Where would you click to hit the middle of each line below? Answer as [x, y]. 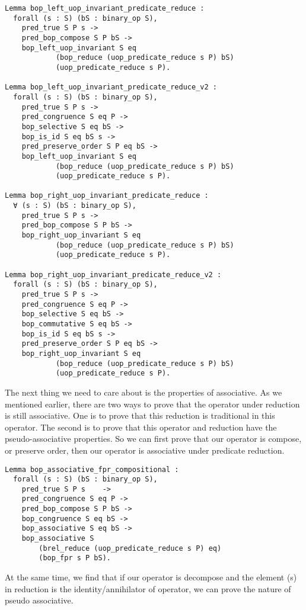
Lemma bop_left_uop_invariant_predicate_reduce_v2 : [111, 87]
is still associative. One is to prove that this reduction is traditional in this [140, 415]
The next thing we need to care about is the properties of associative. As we [144, 392]
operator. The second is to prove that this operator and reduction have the [141, 427]
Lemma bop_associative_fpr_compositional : [92, 469]
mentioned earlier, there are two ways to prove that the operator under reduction [152, 404]
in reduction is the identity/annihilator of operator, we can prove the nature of [148, 588]
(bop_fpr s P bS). [75, 558]
